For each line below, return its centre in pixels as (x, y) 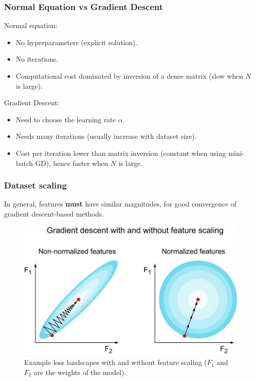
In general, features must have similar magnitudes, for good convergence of (120, 204)
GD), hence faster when (72, 163)
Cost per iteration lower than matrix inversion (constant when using (121, 153)
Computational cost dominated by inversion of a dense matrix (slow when (130, 76)
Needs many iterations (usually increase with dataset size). (106, 136)
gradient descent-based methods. (54, 213)
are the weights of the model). (80, 372)
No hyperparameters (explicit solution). (77, 42)
